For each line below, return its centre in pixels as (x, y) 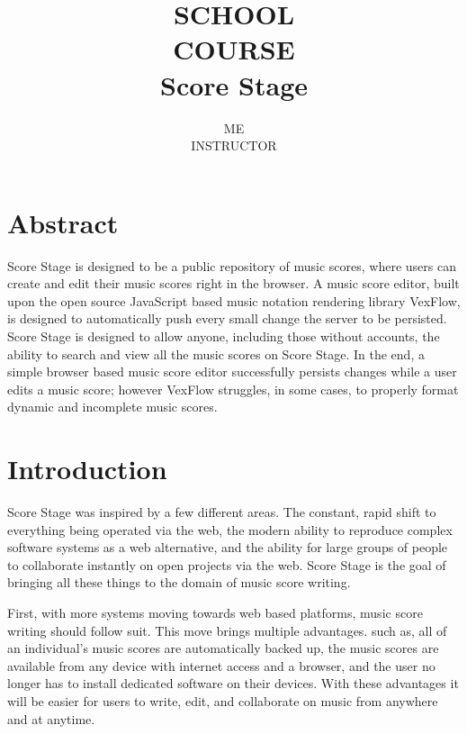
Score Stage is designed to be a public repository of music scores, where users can (232, 265)
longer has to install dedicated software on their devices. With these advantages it (233, 683)
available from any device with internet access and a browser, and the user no (221, 665)
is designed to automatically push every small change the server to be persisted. (227, 318)
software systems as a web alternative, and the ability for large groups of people (228, 547)
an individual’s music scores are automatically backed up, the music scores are (223, 648)
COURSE (234, 49)
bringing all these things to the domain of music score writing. (179, 582)
